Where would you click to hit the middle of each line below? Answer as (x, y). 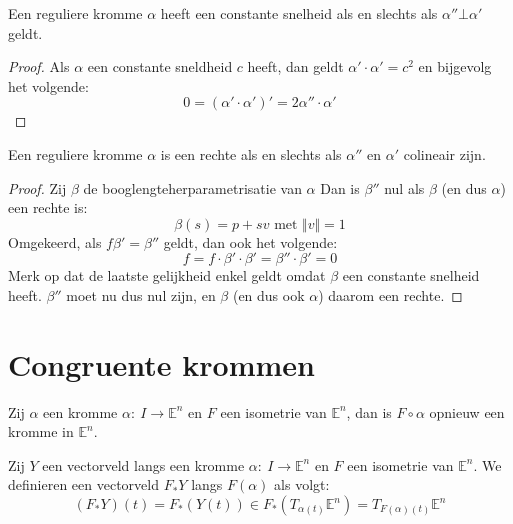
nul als (404, 187)
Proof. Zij (37, 187)
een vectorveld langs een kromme (143, 464)
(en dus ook (268, 294)
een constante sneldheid (160, 66)
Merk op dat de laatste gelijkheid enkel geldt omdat (167, 275)
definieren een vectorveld (83, 484)
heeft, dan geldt (295, 66)
